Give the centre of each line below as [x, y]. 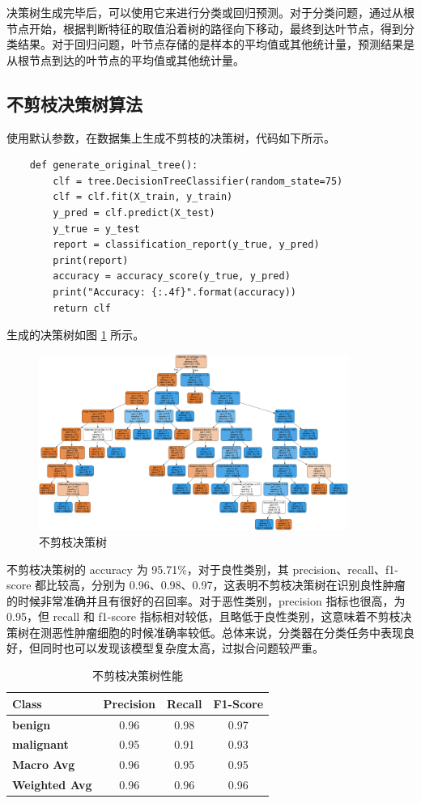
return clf [82, 308]
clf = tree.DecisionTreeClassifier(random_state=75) [198, 181]
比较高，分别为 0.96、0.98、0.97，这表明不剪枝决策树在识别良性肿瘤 [226, 585]
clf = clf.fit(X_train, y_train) [143, 197]
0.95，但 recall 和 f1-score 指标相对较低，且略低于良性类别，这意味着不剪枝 [204, 616]
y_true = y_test [96, 229]
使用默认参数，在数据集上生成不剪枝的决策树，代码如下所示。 [171, 137]
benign [32, 724]
